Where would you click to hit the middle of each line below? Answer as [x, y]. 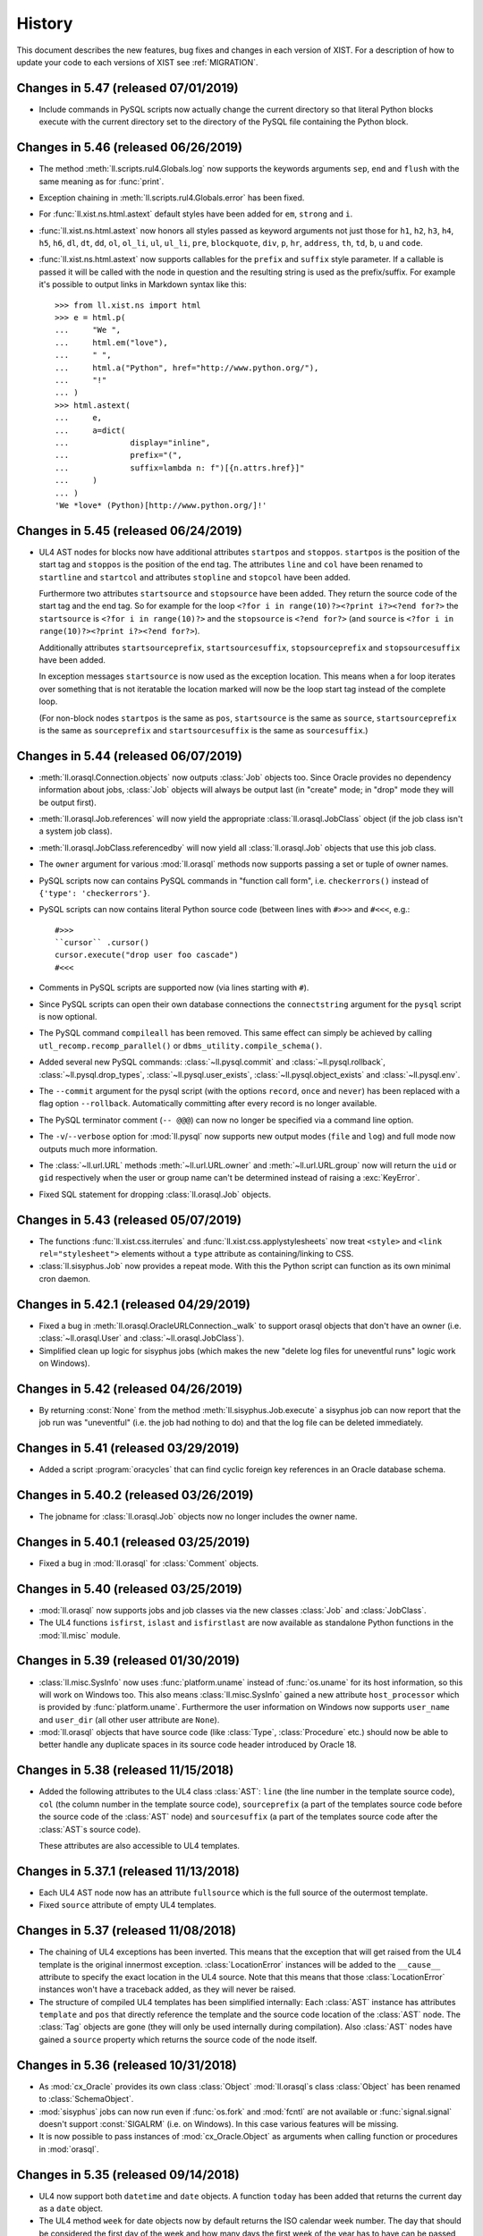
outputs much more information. [98, 1148]
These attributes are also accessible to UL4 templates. [140, 1845]
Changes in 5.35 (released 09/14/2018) [128, 2175]
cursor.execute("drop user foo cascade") [147, 955]
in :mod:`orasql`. [69, 2149]
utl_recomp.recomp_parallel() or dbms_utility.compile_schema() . [181, 1046]
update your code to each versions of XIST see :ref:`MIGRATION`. [137, 62]
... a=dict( [90, 430]
